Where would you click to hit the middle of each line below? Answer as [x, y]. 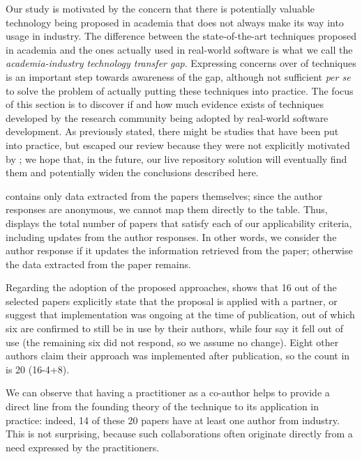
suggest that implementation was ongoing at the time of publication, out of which [180, 314]
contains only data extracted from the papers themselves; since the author [164, 195]
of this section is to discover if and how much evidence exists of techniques [165, 104]
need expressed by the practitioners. [83, 447]
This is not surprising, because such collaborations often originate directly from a [179, 434]
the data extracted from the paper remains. [98, 264]
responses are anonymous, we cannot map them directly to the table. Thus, [167, 209]
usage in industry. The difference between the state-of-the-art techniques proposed [181, 36]
